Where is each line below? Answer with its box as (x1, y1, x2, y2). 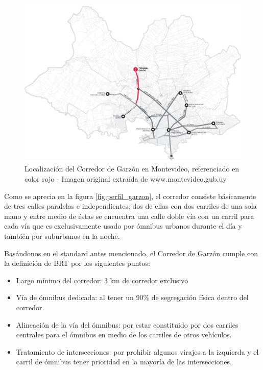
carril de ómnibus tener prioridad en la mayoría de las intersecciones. (16, 356, 232, 367)
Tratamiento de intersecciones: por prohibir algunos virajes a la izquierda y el (16, 346, 259, 357)
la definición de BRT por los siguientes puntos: (4, 258, 150, 268)
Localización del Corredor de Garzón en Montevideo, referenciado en (25, 163, 240, 174)
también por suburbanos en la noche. (4, 231, 120, 241)
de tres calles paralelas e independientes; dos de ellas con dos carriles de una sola (4, 201, 257, 211)
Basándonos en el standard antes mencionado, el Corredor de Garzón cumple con (4, 248, 258, 258)
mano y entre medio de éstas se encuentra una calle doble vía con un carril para (4, 210, 254, 221)
